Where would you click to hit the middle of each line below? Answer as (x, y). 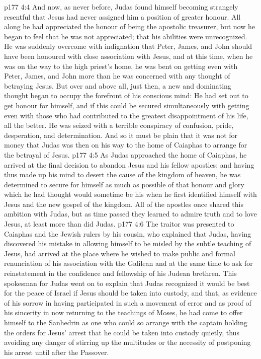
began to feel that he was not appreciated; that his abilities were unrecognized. (126, 36)
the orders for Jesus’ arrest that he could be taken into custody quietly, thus (122, 332)
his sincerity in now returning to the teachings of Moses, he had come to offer (123, 312)
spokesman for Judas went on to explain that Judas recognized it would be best (127, 283)
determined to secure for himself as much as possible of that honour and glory (124, 184)
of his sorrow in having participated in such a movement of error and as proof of (128, 302)
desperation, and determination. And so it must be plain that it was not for (121, 135)
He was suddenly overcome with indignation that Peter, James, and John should (128, 46)
